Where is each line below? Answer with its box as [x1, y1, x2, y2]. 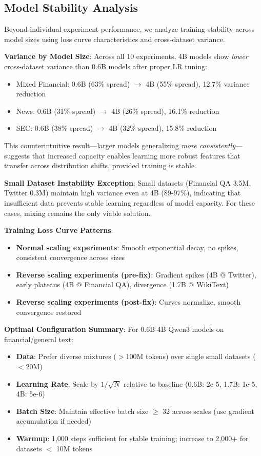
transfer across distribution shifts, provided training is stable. [4, 160, 197, 171]
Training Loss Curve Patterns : [4, 225, 113, 235]
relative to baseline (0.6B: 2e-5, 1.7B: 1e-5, [124, 378, 257, 389]
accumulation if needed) [16, 415, 92, 426]
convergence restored [16, 306, 82, 317]
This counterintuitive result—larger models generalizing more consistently [4, 140, 236, 150]
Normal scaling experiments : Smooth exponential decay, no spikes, [16, 242, 238, 252]
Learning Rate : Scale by [16, 378, 98, 389]
